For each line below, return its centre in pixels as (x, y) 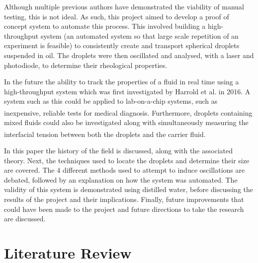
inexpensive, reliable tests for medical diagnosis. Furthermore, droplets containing (128, 112)
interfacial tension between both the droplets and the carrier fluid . (105, 134)
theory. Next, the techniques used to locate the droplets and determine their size (127, 160)
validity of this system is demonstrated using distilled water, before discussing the (129, 189)
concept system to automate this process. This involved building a (105, 26)
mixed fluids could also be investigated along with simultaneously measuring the (126, 122)
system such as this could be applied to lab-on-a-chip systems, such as (111, 101)
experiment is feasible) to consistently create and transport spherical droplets (122, 45)
